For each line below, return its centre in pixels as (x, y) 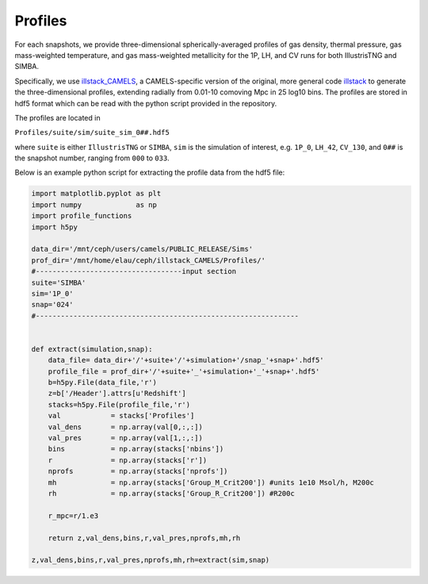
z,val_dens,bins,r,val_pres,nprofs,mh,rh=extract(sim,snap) (151, 560)
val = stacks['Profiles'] (121, 416)
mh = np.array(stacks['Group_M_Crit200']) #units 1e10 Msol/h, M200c (211, 482)
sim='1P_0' (52, 293)
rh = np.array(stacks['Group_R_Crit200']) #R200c (171, 493)
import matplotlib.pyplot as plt (96, 194)
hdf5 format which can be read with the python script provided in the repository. (146, 103)
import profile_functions (82, 216)
